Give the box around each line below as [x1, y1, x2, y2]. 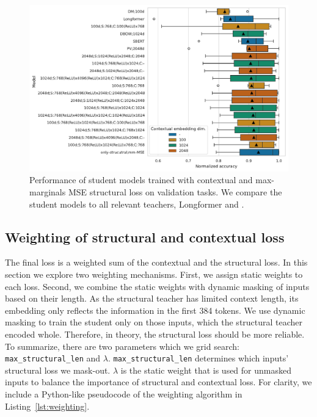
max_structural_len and [5, 352, 101, 364]
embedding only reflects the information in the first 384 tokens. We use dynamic [5, 303, 305, 316]
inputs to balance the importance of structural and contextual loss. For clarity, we [5, 375, 312, 388]
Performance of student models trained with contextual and [29, 173, 253, 186]
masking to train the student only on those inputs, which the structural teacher [5, 316, 303, 328]
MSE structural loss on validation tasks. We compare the [68, 186, 282, 198]
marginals [29, 186, 66, 198]
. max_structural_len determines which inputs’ [107, 352, 289, 364]
